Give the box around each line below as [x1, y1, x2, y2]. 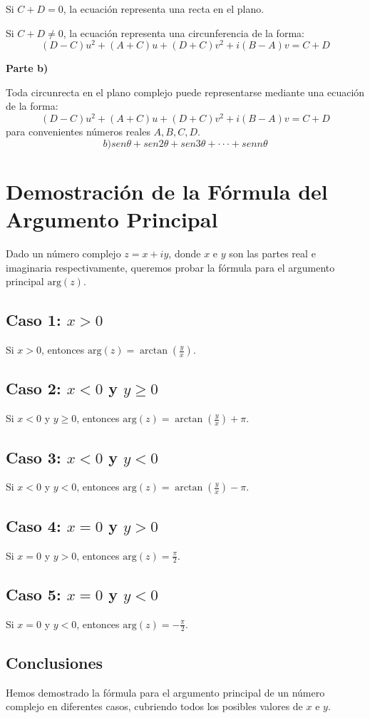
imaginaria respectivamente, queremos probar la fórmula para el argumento [6, 260, 335, 275]
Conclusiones [6, 651, 103, 673]
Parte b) [6, 61, 48, 76]
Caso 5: [6, 583, 61, 605]
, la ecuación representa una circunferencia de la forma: [63, 25, 304, 40]
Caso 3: [6, 446, 61, 468]
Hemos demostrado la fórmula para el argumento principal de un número [6, 684, 325, 699]
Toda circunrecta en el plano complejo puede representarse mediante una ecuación [6, 84, 365, 99]
